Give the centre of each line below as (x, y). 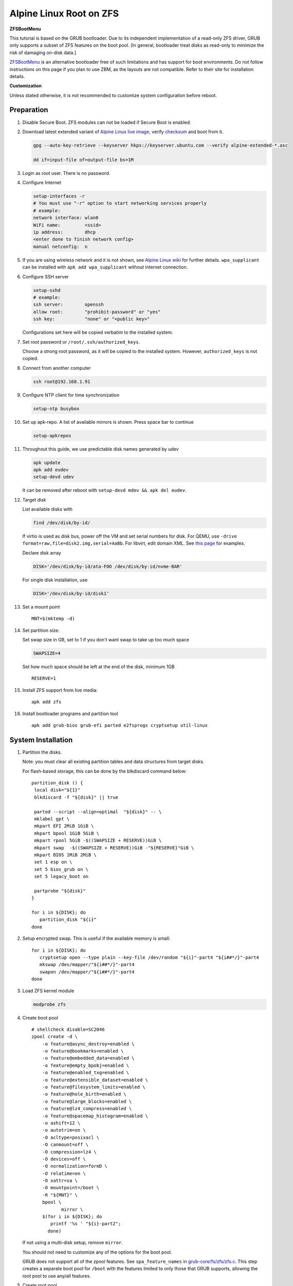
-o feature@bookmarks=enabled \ (83, 1051)
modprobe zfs (50, 1004)
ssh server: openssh (68, 305)
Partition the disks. (42, 752)
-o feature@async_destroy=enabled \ (88, 1044)
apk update (47, 462)
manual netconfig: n (60, 246)
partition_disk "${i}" (68, 920)
